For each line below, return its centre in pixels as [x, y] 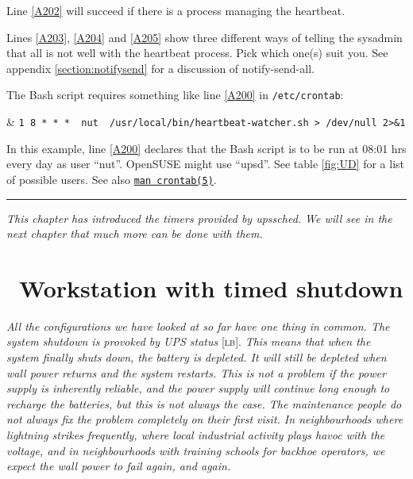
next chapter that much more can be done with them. [135, 234]
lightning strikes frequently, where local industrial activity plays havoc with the [196, 435]
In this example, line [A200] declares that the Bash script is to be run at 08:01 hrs [206, 148]
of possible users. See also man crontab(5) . [112, 179]
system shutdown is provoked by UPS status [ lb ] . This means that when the [189, 341]
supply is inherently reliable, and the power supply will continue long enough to [198, 388]
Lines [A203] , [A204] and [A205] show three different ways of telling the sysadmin [205, 37]
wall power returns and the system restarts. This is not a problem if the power [196, 372]
